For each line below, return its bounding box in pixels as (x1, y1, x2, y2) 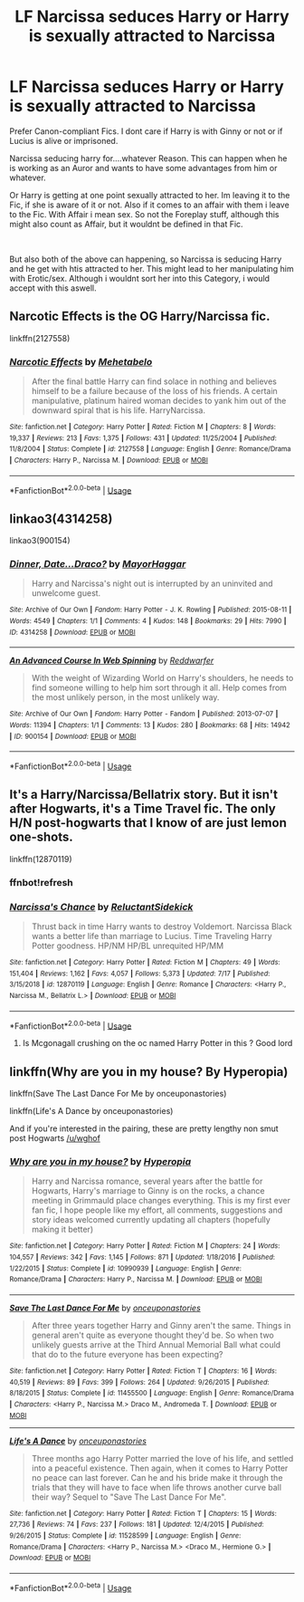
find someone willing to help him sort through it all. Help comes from (31, 682, 288, 694)
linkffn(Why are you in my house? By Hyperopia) (9, 1064, 289, 1079)
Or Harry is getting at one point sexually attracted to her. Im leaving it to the (9, 189, 290, 200)
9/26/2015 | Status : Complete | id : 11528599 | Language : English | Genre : (9, 1531, 242, 1540)
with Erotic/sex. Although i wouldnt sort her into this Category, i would (9, 273, 270, 283)
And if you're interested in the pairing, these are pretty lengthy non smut (9, 1123, 279, 1134)
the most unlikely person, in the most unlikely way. (31, 692, 220, 703)
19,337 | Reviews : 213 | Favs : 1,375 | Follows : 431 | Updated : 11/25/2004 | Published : (9, 433, 278, 443)
